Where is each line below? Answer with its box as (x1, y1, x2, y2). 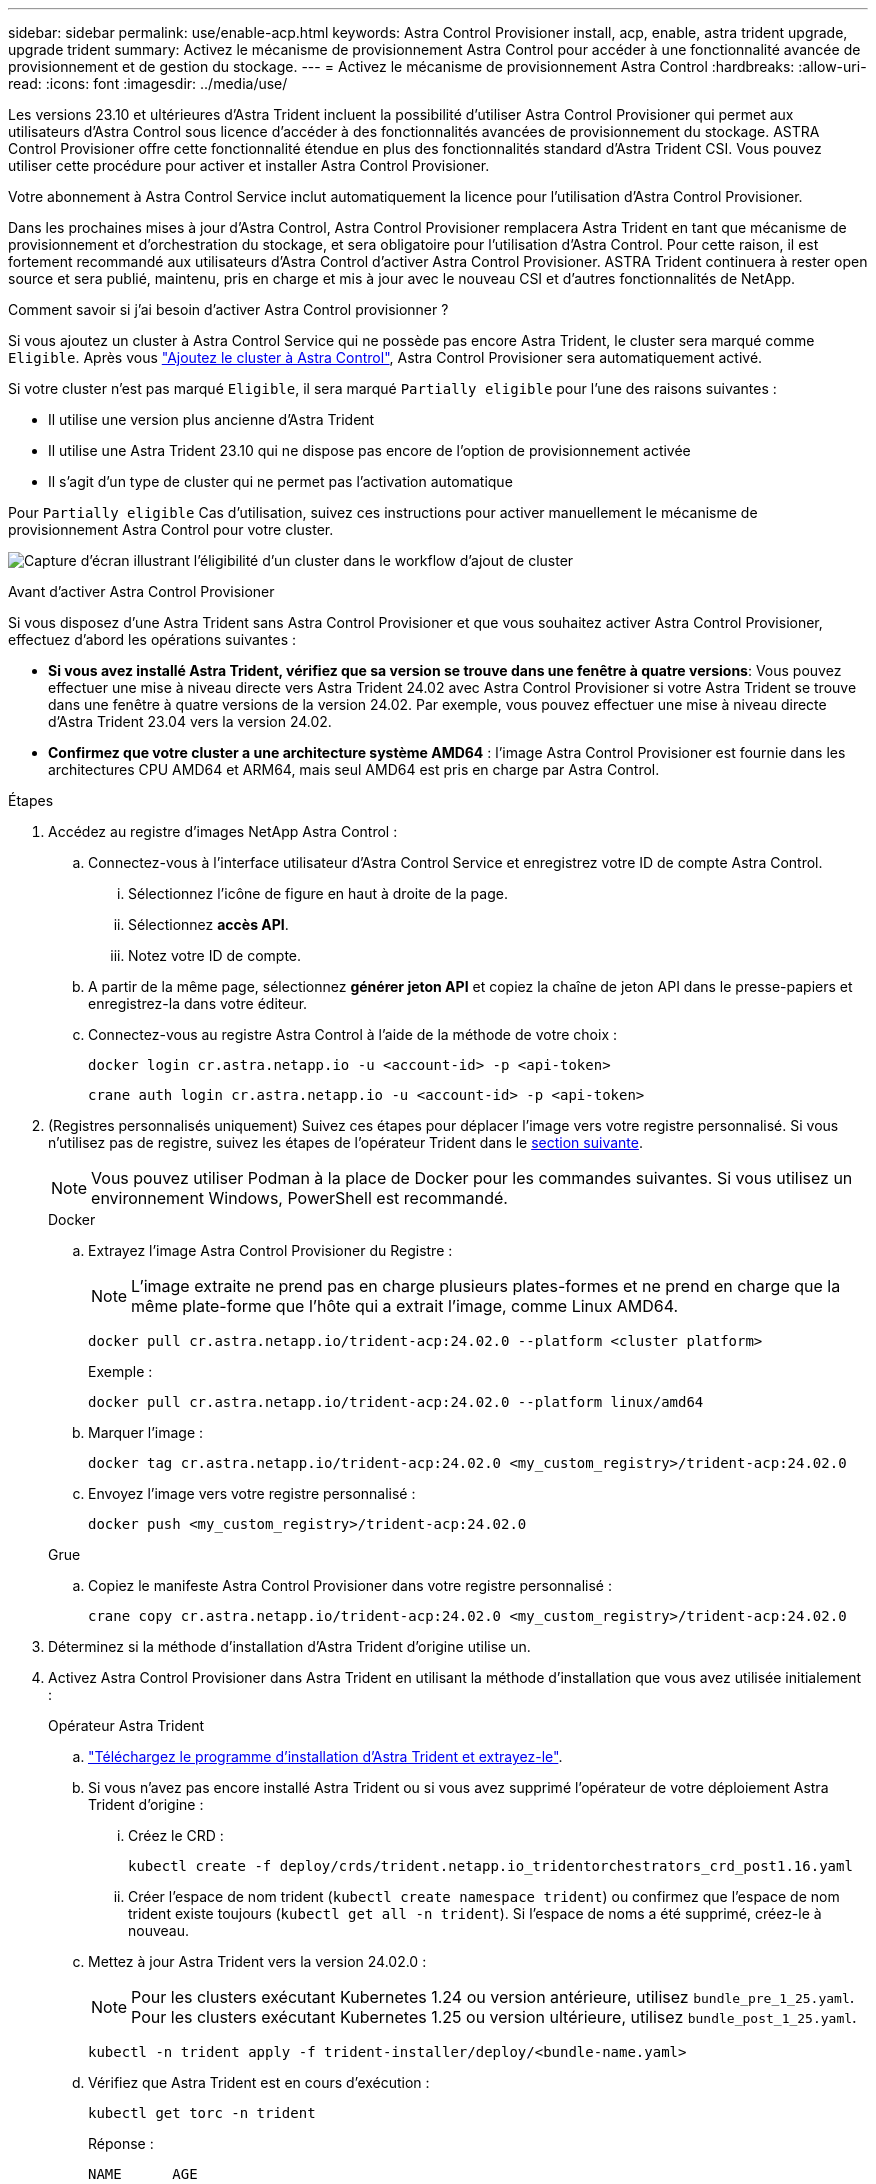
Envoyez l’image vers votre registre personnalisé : (88, 1485, 416, 1502)
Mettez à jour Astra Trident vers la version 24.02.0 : (88, 1953, 427, 1970)
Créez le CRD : (128, 1827, 224, 1844)
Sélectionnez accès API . (128, 916, 289, 933)
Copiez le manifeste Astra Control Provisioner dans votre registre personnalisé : (88, 1577, 612, 1594)
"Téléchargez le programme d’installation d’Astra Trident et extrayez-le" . (88, 1748, 563, 1765)
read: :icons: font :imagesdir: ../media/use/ (8, 75, 288, 92)
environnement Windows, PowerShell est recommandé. (91, 1188, 508, 1208)
